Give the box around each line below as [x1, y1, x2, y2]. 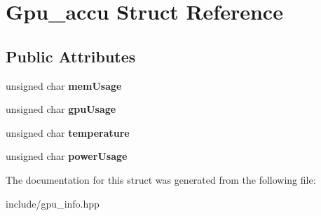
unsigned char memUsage [6, 78, 122, 93]
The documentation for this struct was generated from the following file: [6, 172, 316, 187]
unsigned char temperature [6, 125, 130, 140]
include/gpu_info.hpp [6, 196, 100, 210]
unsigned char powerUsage [6, 149, 128, 163]
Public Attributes [6, 45, 136, 67]
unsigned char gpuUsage [6, 102, 116, 116]
